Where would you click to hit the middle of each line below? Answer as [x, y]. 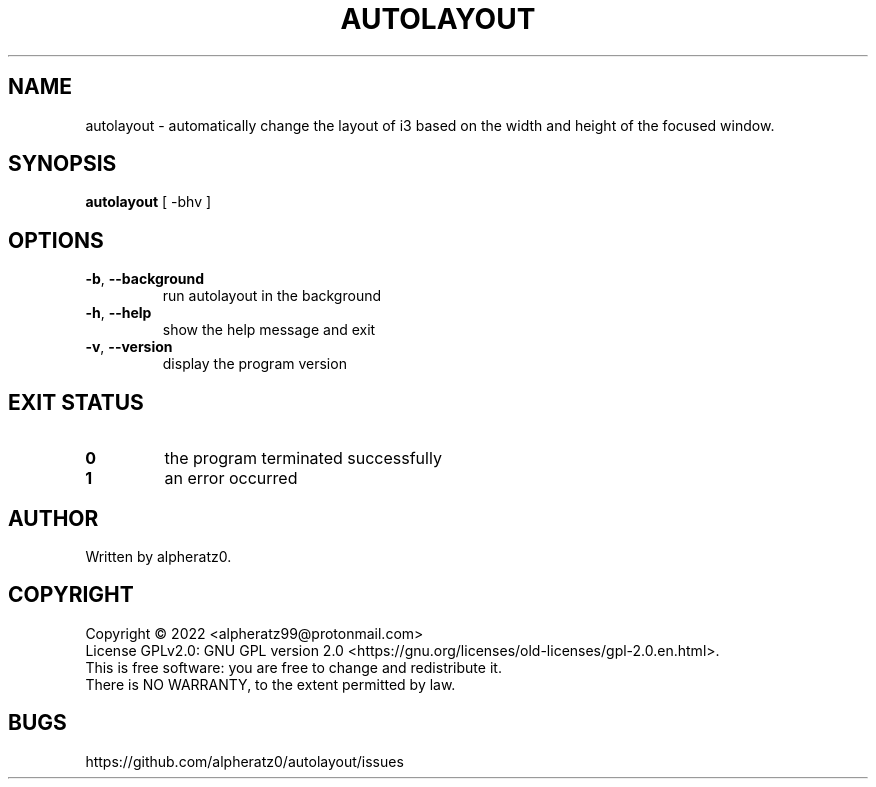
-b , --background [145, 279]
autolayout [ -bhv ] [148, 202]
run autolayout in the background [271, 296]
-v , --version [129, 347]
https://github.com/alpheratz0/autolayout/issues [244, 761]
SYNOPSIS [62, 164]
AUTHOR [53, 518]
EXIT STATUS [76, 402]
